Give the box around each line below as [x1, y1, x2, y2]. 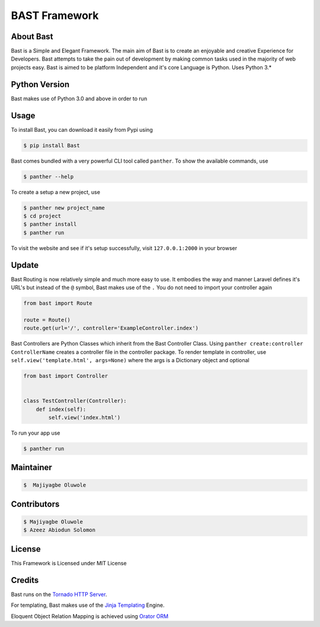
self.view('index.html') [48, 414, 121, 421]
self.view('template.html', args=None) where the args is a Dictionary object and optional [11, 356, 249, 363]
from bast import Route [23, 300, 93, 307]
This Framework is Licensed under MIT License [11, 559, 127, 566]
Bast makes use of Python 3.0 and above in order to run [11, 95, 148, 102]
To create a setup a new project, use [11, 188, 101, 195]
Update [11, 260, 39, 270]
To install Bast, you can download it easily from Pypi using [11, 126, 153, 133]
